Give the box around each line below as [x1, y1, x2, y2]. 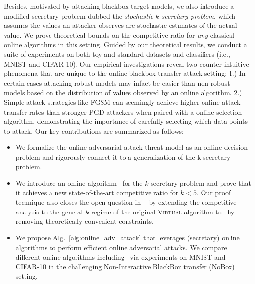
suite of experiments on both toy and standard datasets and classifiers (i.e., [4, 48, 230, 59]
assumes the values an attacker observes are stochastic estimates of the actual [4, 20, 237, 30]
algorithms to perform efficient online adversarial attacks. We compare [15, 242, 227, 252]
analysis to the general [15, 206, 83, 216]
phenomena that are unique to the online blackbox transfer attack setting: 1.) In [4, 68, 246, 78]
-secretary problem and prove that [148, 178, 251, 188]
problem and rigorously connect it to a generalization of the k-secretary [15, 151, 230, 162]
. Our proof [196, 187, 231, 197]
